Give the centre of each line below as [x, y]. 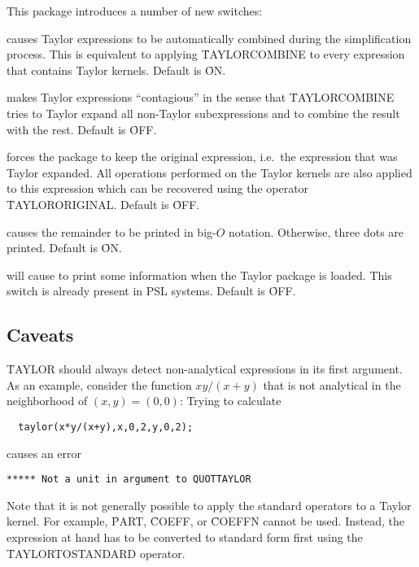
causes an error [44, 453]
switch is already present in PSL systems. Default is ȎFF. [151, 291]
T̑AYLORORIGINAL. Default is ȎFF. [103, 204]
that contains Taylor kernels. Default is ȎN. [116, 70]
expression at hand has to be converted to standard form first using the [185, 536]
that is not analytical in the [332, 384]
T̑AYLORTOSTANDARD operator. [96, 553]
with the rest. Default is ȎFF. [82, 129]
